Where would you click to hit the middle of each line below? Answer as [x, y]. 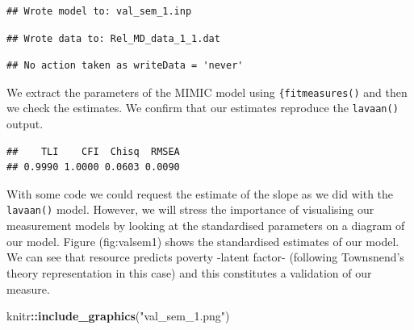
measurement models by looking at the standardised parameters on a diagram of [206, 226]
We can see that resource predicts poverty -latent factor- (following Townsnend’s [205, 257]
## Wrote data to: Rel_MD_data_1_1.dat [113, 38]
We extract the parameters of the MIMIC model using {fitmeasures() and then [207, 92]
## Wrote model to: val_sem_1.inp [99, 11]
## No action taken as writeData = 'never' [125, 66]
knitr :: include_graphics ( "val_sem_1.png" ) [118, 316]
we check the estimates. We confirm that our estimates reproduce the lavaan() [203, 108]
